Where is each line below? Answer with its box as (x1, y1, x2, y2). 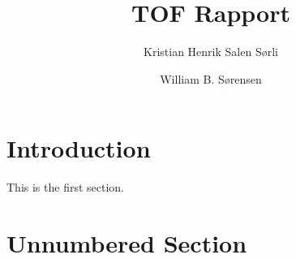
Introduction (6, 132, 151, 165)
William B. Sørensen (160, 70, 262, 87)
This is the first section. (6, 179, 124, 196)
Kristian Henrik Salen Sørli (144, 43, 278, 60)
